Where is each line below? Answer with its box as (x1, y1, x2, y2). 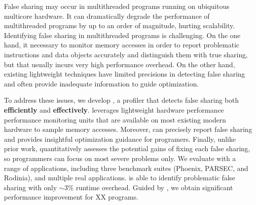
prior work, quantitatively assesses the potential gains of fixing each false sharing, (4, 143, 250, 154)
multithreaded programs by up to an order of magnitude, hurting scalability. (4, 20, 235, 31)
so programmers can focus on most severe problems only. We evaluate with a (4, 153, 236, 163)
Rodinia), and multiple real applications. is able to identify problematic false (4, 172, 235, 183)
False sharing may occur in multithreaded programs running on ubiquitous (4, 1, 229, 11)
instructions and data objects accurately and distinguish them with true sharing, (4, 49, 248, 59)
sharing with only (4, 182, 57, 192)
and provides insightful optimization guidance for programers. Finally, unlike (4, 133, 236, 144)
